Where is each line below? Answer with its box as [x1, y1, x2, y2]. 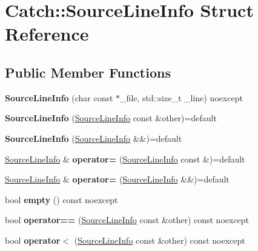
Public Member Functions [5, 62, 171, 81]
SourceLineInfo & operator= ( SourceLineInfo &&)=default [5, 173, 230, 186]
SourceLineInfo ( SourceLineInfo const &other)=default [5, 112, 217, 124]
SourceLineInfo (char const [5, 91, 113, 104]
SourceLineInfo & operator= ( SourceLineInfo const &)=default [5, 152, 245, 165]
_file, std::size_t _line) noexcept [120, 91, 243, 104]
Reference [5, 21, 89, 46]
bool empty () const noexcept [5, 193, 118, 206]
